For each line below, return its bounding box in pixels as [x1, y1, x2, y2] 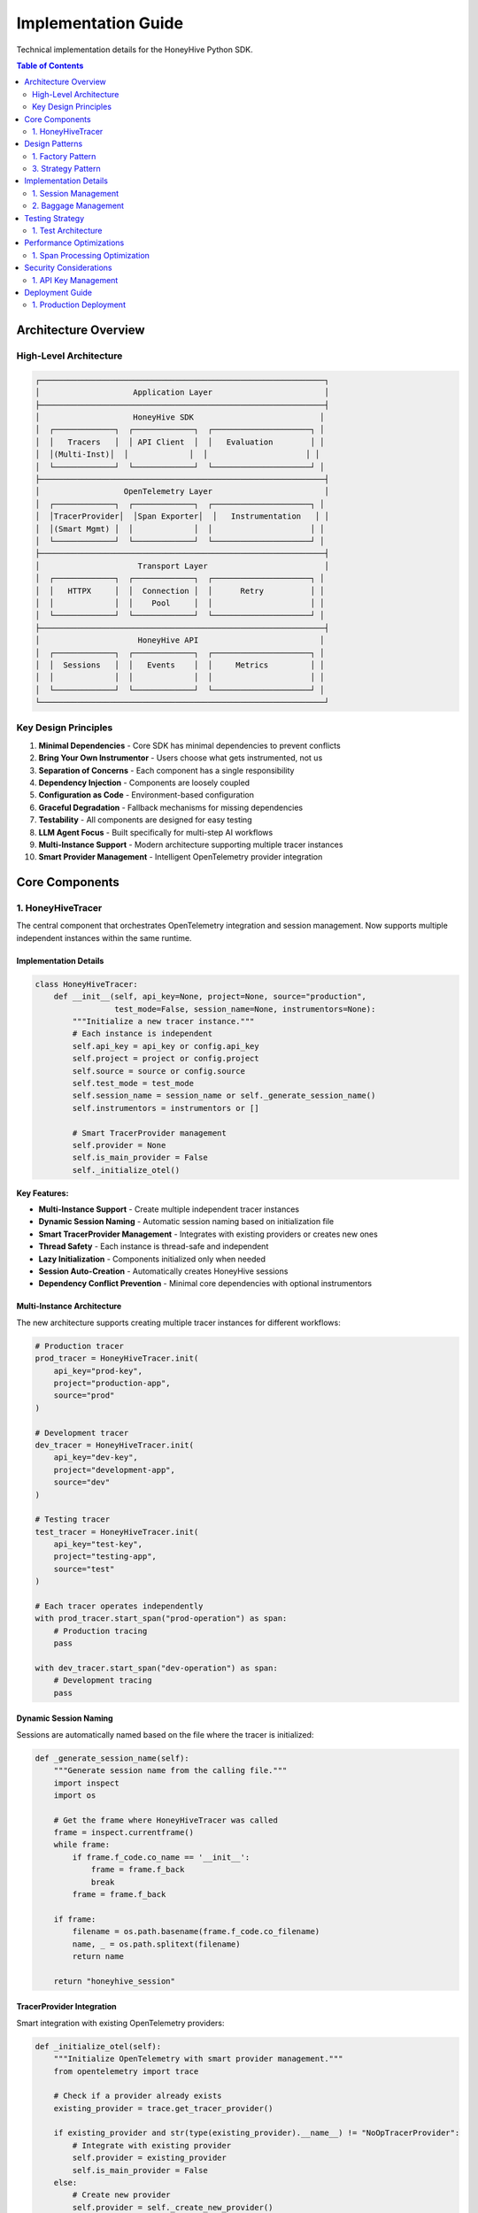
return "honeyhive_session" [53, 1976, 176, 1986]
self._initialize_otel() [72, 1165, 181, 1175]
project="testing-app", [53, 1552, 157, 1561]
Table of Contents [16, 60, 84, 71]
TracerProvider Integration [16, 2001, 117, 2012]
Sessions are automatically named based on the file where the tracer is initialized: [16, 1729, 314, 1739]
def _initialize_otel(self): [35, 2041, 162, 2051]
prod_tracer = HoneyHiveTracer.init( [35, 1353, 199, 1363]
